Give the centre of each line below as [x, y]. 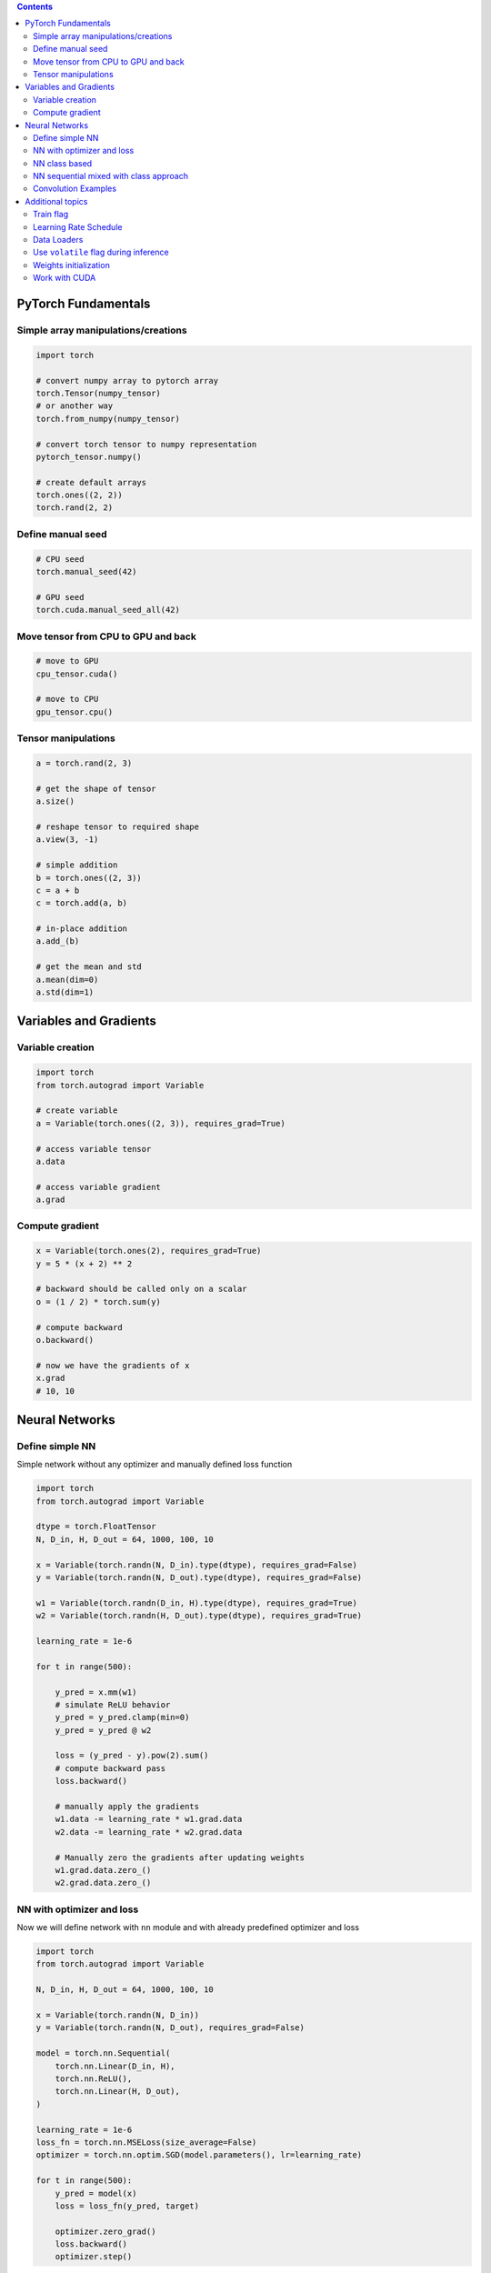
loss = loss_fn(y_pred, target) [127, 2206]
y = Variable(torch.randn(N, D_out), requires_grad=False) [170, 2028]
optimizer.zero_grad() [105, 2231]
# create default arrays [91, 482]
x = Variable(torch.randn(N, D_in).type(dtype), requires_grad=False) [197, 1565]
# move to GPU [67, 661]
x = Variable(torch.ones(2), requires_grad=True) [149, 1251]
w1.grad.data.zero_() [103, 1870]
